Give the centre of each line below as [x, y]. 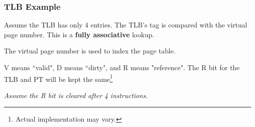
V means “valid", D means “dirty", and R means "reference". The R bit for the [122, 67]
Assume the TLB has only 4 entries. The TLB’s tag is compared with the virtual [126, 25]
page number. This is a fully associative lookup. [79, 34]
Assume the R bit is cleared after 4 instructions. [76, 95]
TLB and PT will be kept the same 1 [58, 78]
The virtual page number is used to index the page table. [90, 51]
